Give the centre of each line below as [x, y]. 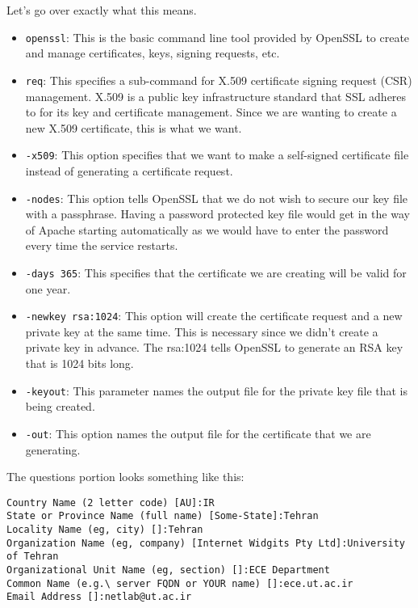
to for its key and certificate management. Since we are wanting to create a [211, 112]
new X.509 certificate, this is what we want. [134, 127]
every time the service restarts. [102, 245]
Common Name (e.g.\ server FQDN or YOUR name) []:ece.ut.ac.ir [180, 583]
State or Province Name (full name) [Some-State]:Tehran [163, 516]
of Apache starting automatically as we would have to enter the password [207, 229]
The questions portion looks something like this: [125, 477]
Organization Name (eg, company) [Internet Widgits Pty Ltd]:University [206, 543]
